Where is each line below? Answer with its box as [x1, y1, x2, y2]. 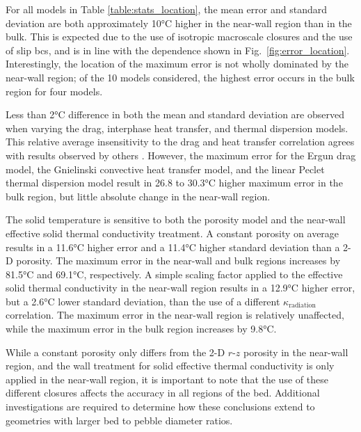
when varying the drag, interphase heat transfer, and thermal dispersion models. [6, 120, 348, 135]
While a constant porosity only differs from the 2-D [6, 344, 225, 359]
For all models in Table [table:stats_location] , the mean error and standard [6, 2, 327, 16]
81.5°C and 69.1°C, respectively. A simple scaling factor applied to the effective [6, 266, 343, 281]
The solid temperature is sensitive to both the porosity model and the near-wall [6, 212, 346, 227]
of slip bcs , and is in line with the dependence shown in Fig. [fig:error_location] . [6, 42, 350, 57]
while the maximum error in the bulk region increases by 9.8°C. [6, 321, 277, 336]
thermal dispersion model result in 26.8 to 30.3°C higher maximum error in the [6, 175, 343, 190]
